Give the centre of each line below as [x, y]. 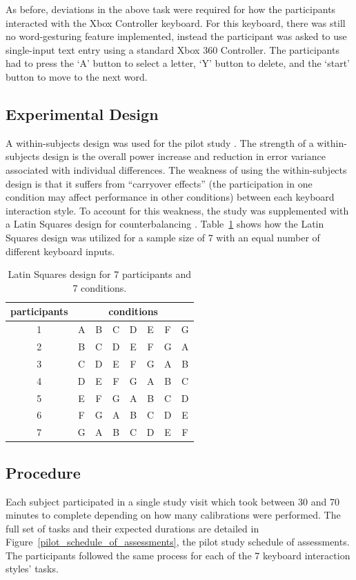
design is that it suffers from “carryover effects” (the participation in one [159, 183]
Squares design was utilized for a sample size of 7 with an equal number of [163, 237]
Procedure [43, 472]
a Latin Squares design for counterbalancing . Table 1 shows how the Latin [165, 224]
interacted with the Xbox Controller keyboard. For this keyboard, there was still [176, 22]
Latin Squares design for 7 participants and [100, 274]
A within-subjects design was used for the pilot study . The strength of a [160, 142]
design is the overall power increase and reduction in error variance [184, 156]
